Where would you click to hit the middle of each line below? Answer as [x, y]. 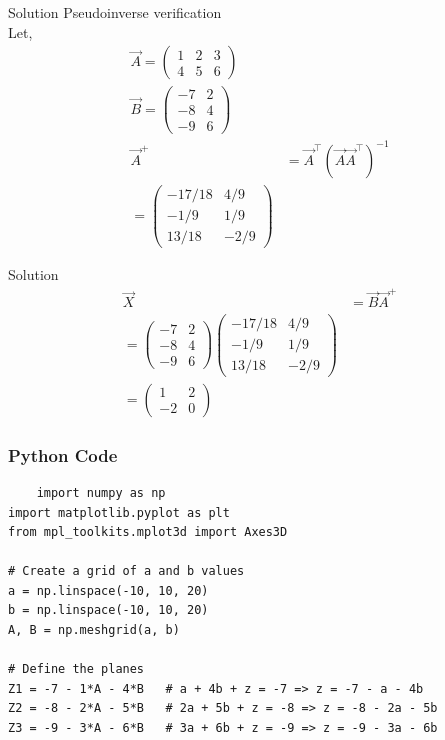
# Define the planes [76, 669]
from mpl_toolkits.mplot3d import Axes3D [148, 532]
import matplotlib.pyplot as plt [119, 512]
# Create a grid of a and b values [126, 571]
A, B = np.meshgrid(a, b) [94, 630]
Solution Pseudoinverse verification [115, 12]
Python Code [63, 454]
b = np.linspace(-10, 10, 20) [108, 610]
